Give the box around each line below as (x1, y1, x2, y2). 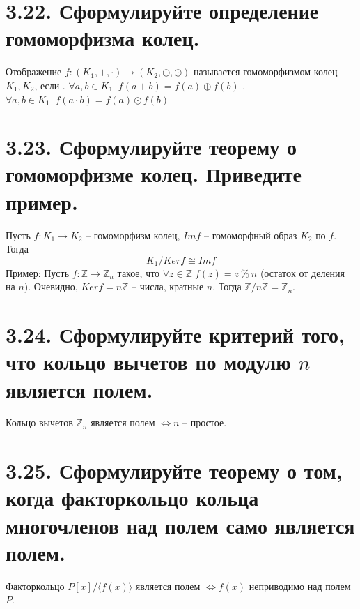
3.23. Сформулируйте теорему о (6, 133, 297, 161)
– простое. (182, 415, 227, 430)
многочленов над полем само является (6, 511, 355, 539)
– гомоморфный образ (203, 227, 297, 242)
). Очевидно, (24, 279, 78, 294)
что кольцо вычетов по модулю (6, 347, 291, 376)
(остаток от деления (260, 265, 345, 280)
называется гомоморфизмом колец (194, 64, 338, 79)
